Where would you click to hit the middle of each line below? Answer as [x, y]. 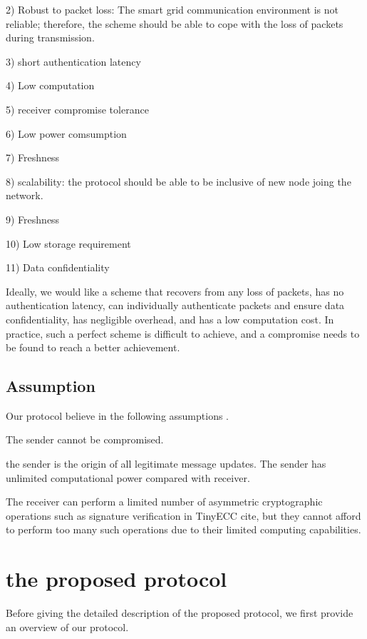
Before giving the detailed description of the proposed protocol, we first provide [180, 613]
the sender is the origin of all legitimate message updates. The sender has [166, 464]
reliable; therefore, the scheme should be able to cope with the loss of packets [175, 23]
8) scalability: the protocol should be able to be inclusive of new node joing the [179, 181]
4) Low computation [50, 85]
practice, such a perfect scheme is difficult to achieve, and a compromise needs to [183, 333]
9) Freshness [33, 219]
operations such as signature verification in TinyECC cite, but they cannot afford [183, 515]
